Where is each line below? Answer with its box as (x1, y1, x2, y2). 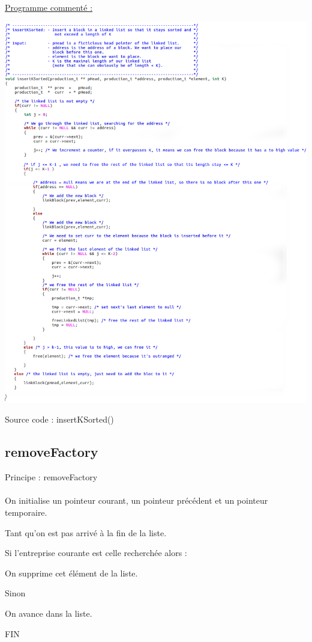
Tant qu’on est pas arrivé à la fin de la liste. (5, 526, 167, 539)
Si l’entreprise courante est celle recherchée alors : (5, 546, 187, 559)
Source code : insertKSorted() (5, 413, 114, 426)
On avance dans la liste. (5, 607, 92, 619)
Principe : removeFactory (5, 471, 98, 483)
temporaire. (5, 506, 47, 518)
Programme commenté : (5, 1, 93, 13)
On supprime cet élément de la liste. (5, 566, 138, 579)
